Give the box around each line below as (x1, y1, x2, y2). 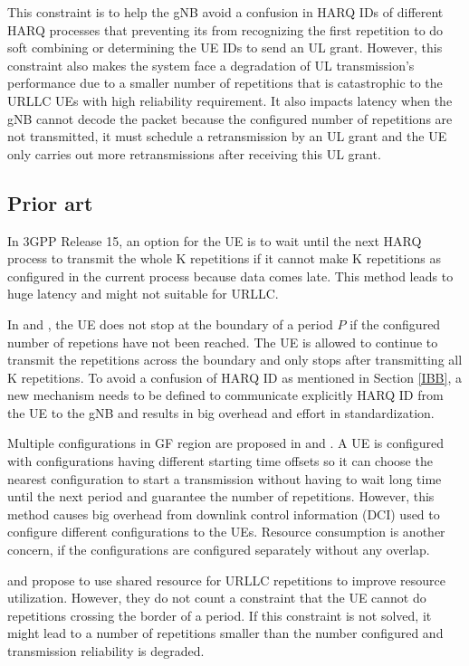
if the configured (349, 314, 441, 333)
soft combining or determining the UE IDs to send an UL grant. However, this (7, 38, 443, 57)
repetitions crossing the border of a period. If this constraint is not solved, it (7, 605, 432, 624)
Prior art (7, 188, 93, 216)
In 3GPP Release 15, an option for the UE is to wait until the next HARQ (7, 231, 422, 250)
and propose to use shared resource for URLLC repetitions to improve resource (7, 570, 445, 589)
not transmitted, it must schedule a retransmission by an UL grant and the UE (7, 127, 447, 146)
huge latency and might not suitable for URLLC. (7, 284, 279, 303)
